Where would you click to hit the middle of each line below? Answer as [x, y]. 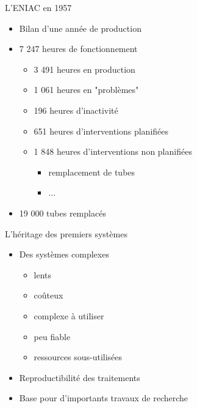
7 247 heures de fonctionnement [78, 49]
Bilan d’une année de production [80, 28]
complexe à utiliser [69, 315]
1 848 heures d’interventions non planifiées [113, 151]
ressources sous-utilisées [78, 357]
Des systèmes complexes [64, 254]
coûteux [48, 295]
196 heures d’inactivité [76, 110]
